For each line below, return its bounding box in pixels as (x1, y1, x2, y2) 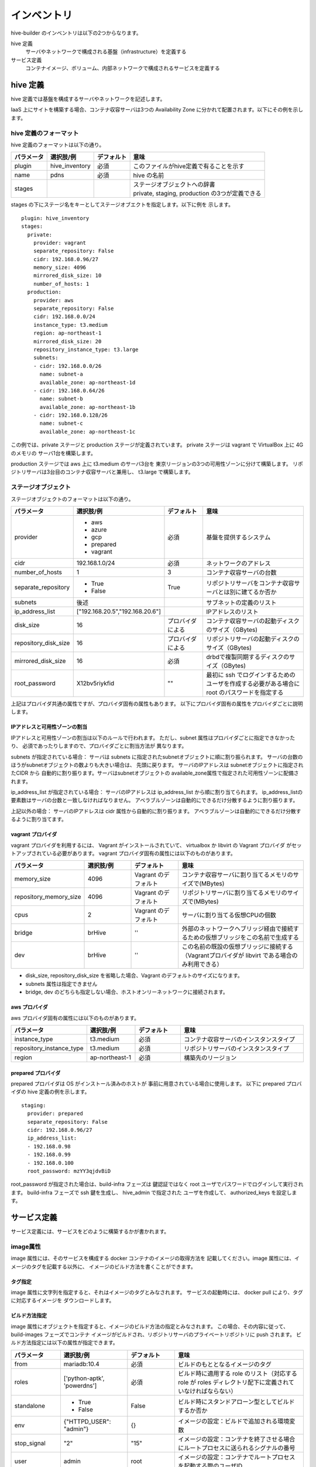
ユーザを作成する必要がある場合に (206, 680, 300, 688)
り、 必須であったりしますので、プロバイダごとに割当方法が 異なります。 (11, 742, 187, 749)
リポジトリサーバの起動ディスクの (206, 634, 300, 643)
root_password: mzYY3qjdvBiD (27, 1168, 111, 1174)
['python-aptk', (63, 1374, 105, 1382)
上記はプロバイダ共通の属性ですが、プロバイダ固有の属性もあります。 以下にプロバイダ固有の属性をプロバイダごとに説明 (11, 700, 304, 707)
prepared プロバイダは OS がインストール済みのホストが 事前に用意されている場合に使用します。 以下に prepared (11, 1080, 285, 1087)
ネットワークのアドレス (206, 559, 272, 567)
